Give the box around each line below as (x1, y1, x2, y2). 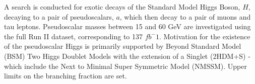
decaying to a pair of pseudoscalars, (4, 11, 114, 22)
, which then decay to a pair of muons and (119, 11, 251, 22)
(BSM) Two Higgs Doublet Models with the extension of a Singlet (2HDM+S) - (4, 50, 250, 61)
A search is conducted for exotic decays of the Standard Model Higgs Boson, (4, 2, 240, 12)
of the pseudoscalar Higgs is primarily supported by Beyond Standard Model (4, 41, 241, 51)
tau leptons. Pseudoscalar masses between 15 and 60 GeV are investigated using (4, 21, 251, 32)
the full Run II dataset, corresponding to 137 (4, 31, 143, 41)
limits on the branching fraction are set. (4, 70, 127, 81)
